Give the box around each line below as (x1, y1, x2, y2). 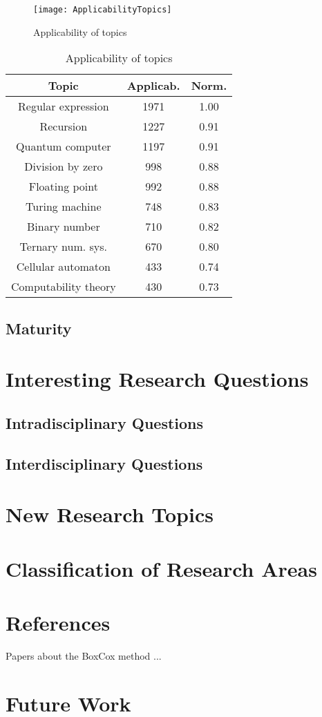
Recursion (39, 118, 88, 135)
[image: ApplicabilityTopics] (33, 5, 172, 15)
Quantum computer (16, 138, 111, 155)
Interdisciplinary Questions (6, 452, 203, 474)
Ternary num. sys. (19, 238, 108, 255)
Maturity (6, 317, 72, 338)
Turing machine (26, 198, 102, 215)
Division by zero (24, 158, 103, 175)
